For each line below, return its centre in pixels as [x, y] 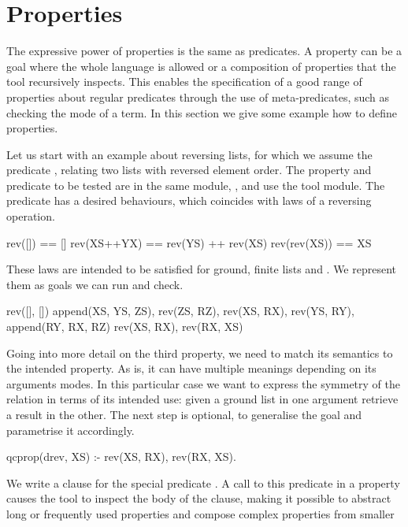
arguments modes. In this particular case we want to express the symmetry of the [203, 383]
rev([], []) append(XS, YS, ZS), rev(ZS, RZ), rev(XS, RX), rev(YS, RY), [180, 311]
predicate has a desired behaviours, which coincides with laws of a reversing [189, 200]
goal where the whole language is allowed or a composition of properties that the [201, 66]
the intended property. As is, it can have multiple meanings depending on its [191, 368]
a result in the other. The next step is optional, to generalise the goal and [184, 414]
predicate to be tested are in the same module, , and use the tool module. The [196, 185]
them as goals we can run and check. [95, 284]
